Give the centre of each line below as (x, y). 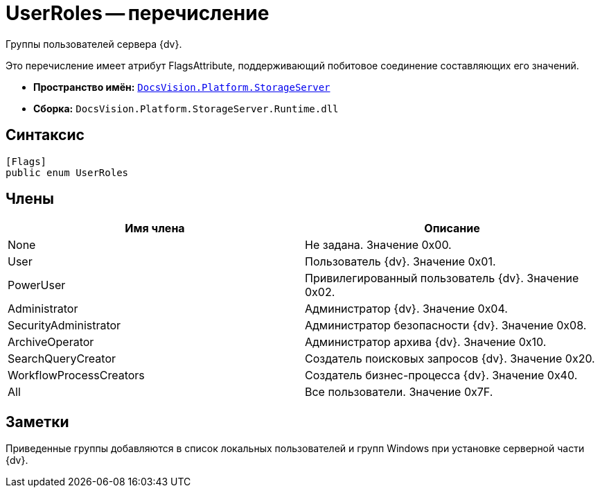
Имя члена (155, 228)
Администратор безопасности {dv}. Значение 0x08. (446, 326)
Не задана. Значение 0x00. (378, 245)
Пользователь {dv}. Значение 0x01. (400, 262)
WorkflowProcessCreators (76, 375)
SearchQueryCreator (62, 359)
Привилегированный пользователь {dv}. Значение (442, 278)
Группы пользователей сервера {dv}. (94, 44)
